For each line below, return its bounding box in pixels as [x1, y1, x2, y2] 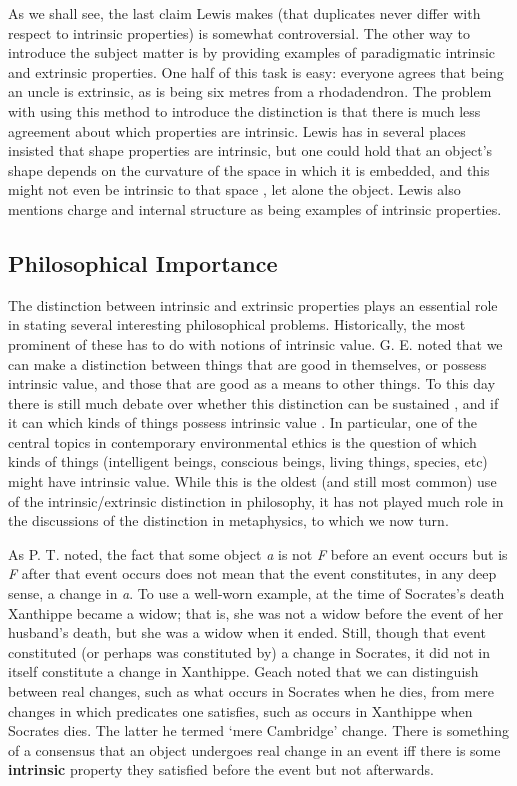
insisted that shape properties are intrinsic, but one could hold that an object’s [8, 140, 493, 161]
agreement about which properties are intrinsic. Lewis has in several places [8, 120, 466, 141]
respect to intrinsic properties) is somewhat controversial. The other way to [8, 22, 470, 43]
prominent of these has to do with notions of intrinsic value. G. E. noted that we [8, 333, 503, 354]
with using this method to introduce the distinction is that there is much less [8, 100, 481, 121]
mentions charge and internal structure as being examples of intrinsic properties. [8, 198, 502, 219]
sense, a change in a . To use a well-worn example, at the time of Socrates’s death [8, 583, 505, 604]
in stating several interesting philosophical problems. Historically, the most [8, 314, 466, 335]
